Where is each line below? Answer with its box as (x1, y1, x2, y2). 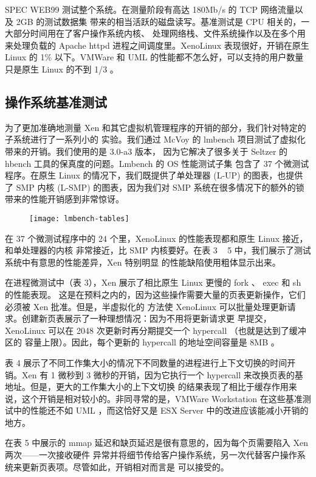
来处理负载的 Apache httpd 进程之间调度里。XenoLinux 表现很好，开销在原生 (5, 38, 309, 51)
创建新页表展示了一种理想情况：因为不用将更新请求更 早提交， (21, 312, 272, 325)
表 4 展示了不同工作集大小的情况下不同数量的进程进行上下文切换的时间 (5, 356, 287, 369)
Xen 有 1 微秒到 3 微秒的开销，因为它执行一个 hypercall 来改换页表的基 (21, 368, 303, 381)
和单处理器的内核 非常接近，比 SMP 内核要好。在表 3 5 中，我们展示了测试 (5, 244, 311, 256)
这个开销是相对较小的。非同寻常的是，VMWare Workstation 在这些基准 (21, 392, 303, 405)
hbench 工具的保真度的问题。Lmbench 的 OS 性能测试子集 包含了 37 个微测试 (5, 157, 309, 169)
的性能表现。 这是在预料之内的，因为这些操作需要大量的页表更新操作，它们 (5, 288, 306, 300)
